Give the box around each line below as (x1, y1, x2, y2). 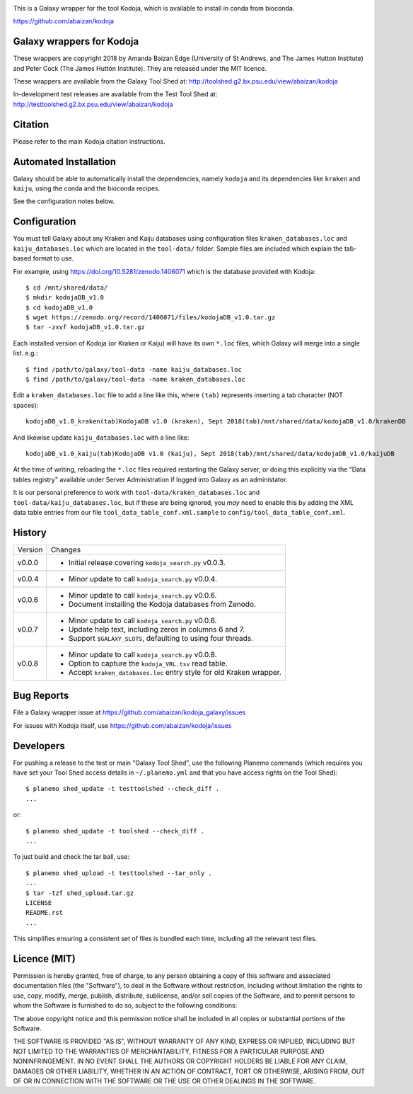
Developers (13, 740, 65, 752)
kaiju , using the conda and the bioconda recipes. (13, 184, 161, 193)
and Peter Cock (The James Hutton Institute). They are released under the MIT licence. (13, 64, 267, 72)
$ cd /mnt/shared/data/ (25, 283, 108, 292)
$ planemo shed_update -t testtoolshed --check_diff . (25, 785, 220, 793)
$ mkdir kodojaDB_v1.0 (25, 294, 105, 302)
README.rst (25, 908, 64, 917)
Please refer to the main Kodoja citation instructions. (13, 137, 165, 145)
